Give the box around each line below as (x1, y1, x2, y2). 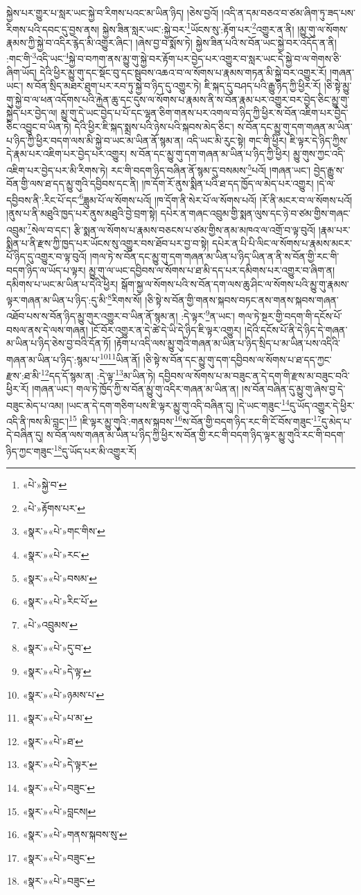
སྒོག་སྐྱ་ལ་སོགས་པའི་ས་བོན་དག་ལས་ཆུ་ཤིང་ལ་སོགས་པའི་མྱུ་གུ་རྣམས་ (121, 276, 349, 291)
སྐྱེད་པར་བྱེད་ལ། (6, 105, 58, 120)
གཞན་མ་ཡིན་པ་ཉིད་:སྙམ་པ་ (6, 352, 100, 366)
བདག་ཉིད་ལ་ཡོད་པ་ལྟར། (6, 262, 86, 277)
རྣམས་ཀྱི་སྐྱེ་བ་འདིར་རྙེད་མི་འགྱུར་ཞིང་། (6, 35, 133, 49)
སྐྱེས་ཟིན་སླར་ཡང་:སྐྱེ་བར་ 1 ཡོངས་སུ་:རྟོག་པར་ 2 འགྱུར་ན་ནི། (102, 19, 294, 36)
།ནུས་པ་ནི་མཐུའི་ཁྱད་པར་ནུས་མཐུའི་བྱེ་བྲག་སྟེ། (6, 205, 157, 220)
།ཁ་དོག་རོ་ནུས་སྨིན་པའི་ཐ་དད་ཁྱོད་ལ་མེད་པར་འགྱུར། (141, 176, 314, 191)
